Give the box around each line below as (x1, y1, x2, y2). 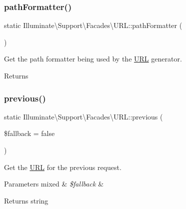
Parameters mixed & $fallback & (4, 178, 104, 189)
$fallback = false (4, 128, 55, 138)
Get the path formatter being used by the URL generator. (4, 53, 182, 64)
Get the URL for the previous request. (4, 161, 121, 172)
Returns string (4, 195, 48, 205)
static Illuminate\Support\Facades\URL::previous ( (4, 111, 163, 121)
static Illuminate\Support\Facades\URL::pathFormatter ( (4, 20, 182, 30)
